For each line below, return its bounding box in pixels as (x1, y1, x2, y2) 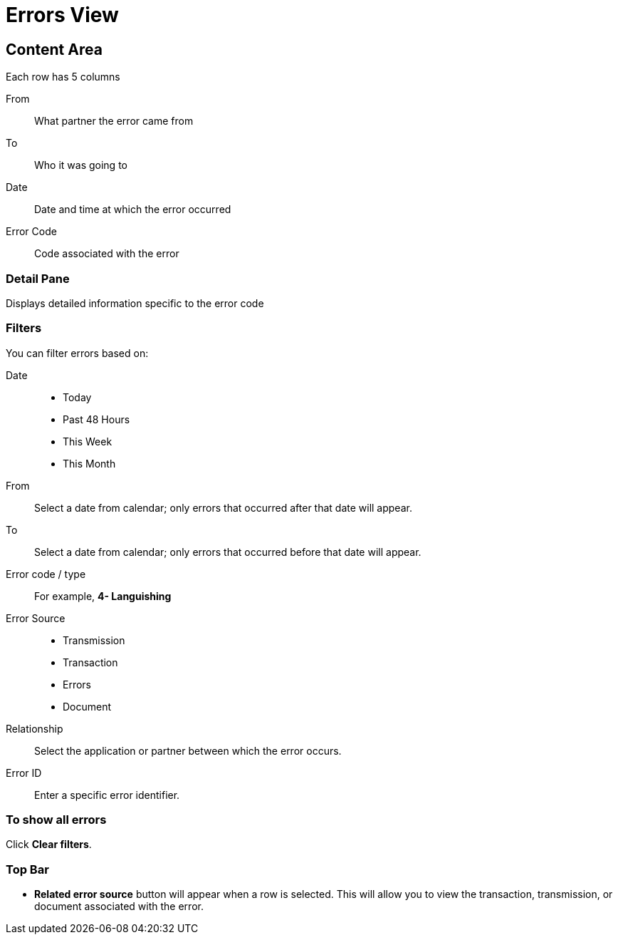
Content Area (6, 40, 103, 58)
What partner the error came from (34, 115, 194, 128)
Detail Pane (6, 271, 70, 286)
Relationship (6, 722, 63, 735)
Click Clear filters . (6, 838, 92, 851)
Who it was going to (34, 159, 127, 172)
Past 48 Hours (63, 413, 130, 425)
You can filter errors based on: (6, 346, 149, 359)
